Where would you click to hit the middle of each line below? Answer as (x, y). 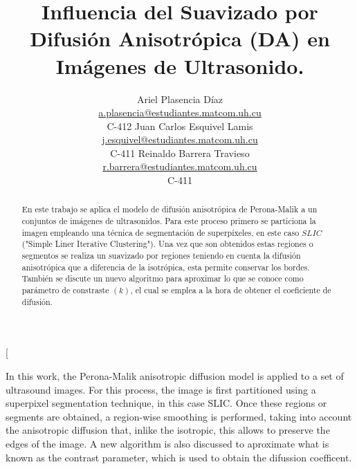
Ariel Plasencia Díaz (180, 99)
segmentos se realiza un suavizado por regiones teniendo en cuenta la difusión (161, 256)
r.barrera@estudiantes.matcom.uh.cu (180, 166)
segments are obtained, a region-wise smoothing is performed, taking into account (179, 416)
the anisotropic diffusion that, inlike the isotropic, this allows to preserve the (168, 430)
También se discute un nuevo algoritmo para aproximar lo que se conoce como (163, 278)
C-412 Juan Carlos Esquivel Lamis (180, 126)
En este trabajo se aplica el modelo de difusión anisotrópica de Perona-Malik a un (170, 209)
